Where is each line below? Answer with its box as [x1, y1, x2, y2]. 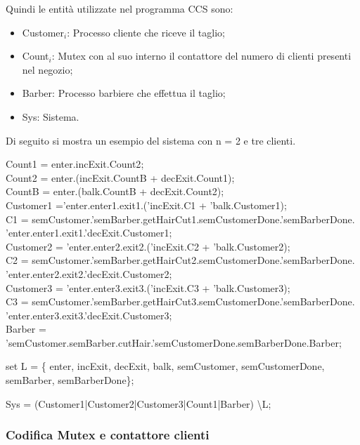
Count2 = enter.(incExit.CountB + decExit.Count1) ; [6, 170, 235, 185]
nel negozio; [22, 62, 73, 77]
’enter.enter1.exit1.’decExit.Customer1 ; [6, 225, 172, 240]
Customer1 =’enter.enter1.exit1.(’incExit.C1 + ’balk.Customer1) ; [6, 197, 287, 212]
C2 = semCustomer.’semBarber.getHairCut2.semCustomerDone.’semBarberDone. [6, 253, 355, 267]
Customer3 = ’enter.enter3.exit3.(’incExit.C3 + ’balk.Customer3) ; [6, 280, 290, 295]
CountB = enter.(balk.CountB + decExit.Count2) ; [6, 184, 224, 199]
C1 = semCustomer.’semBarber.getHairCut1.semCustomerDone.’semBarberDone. [6, 211, 355, 226]
